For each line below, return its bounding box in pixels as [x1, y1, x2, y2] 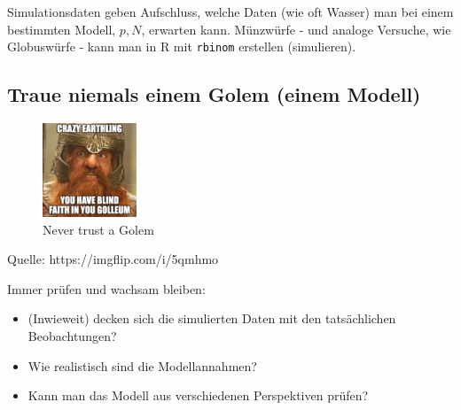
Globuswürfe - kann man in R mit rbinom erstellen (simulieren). [7, 37, 356, 56]
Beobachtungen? [27, 327, 117, 345]
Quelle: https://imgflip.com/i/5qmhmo [7, 250, 219, 268]
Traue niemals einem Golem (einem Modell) [7, 81, 421, 108]
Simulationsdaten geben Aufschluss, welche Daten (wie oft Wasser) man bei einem [7, 3, 454, 20]
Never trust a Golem [43, 220, 154, 238]
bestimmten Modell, [7, 19, 116, 38]
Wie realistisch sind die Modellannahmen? [27, 356, 257, 375]
